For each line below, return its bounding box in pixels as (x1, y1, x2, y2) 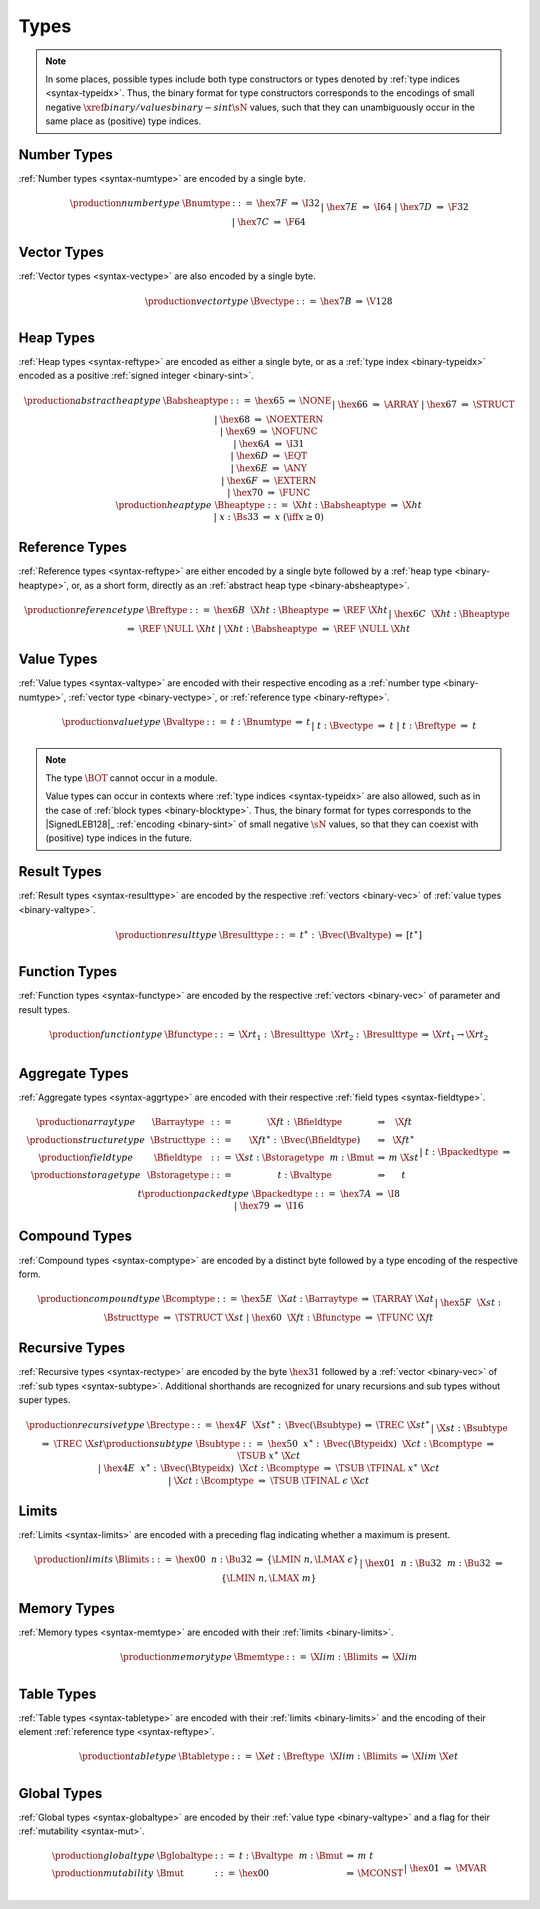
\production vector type (145, 295, 249, 307)
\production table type (78, 1751, 177, 1762)
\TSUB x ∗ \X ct (236, 1448, 301, 1462)
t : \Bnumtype (230, 716, 292, 727)
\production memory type (120, 1651, 233, 1663)
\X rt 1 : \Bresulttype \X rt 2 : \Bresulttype (238, 1028, 419, 1042)
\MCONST (357, 1868, 404, 1879)
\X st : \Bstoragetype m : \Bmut (235, 1151, 375, 1163)
